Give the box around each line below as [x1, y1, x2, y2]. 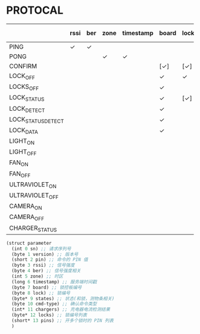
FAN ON [9, 158, 29, 168]
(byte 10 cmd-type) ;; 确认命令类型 [11, 301, 97, 307]
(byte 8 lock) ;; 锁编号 [11, 290, 70, 296]
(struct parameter [6, 240, 52, 246]
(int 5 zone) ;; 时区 [11, 273, 64, 279]
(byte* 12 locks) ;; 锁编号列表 [11, 312, 87, 319]
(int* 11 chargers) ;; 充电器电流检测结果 [11, 307, 110, 313]
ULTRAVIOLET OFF [9, 191, 59, 201]
